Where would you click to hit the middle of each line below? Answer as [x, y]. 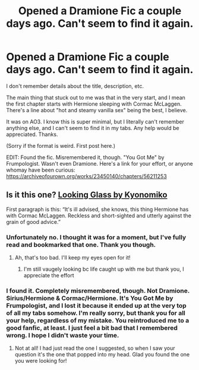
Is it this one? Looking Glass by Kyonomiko [87, 195]
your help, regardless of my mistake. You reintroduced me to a [98, 320]
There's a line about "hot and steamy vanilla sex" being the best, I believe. [97, 110]
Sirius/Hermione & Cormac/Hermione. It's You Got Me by [90, 298]
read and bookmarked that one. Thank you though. [81, 245]
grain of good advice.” [34, 222]
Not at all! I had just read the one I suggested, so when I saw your [95, 348]
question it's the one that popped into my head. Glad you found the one [102, 355]
